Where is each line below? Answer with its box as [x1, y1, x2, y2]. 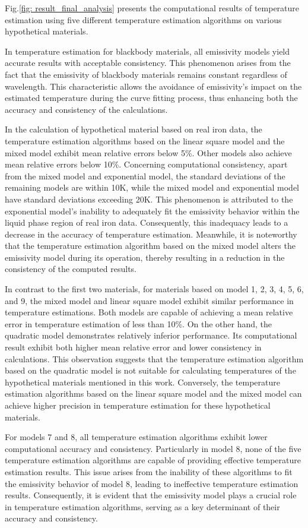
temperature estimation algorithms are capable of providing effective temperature [5, 454, 301, 466]
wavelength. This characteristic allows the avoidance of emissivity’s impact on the [5, 80, 302, 92]
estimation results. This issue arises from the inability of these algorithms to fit [5, 465, 293, 478]
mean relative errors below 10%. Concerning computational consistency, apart [5, 158, 288, 170]
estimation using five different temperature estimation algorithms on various [5, 13, 282, 26]
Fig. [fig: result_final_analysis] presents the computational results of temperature [5, 2, 300, 14]
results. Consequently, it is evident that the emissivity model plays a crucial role [5, 489, 297, 501]
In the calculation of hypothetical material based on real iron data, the [5, 123, 262, 135]
